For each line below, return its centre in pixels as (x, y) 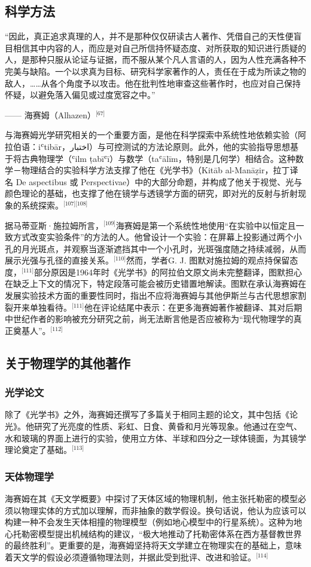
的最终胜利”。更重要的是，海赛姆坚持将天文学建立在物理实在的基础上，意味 (153, 545)
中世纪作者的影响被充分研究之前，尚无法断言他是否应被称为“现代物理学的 (149, 319)
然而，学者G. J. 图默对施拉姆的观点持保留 (208, 260)
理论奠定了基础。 (38, 450)
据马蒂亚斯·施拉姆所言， (54, 225)
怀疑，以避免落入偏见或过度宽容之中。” (80, 95)
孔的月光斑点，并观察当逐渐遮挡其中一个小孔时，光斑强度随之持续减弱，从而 (155, 248)
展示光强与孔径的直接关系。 (59, 260)
